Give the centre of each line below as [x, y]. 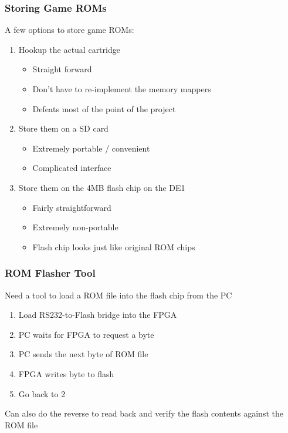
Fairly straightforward [72, 207]
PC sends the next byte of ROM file [83, 354]
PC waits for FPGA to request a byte [86, 334]
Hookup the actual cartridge [69, 49]
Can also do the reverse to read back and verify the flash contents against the [144, 413]
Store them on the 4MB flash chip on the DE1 [102, 187]
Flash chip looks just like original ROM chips [114, 246]
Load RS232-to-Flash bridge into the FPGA [98, 315]
